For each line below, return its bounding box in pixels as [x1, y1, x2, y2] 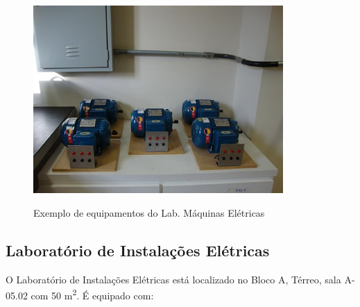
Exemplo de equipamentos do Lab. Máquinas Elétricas [33, 205, 265, 219]
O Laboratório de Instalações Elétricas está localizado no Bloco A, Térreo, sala [6, 272, 341, 286]
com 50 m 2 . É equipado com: [31, 286, 154, 302]
